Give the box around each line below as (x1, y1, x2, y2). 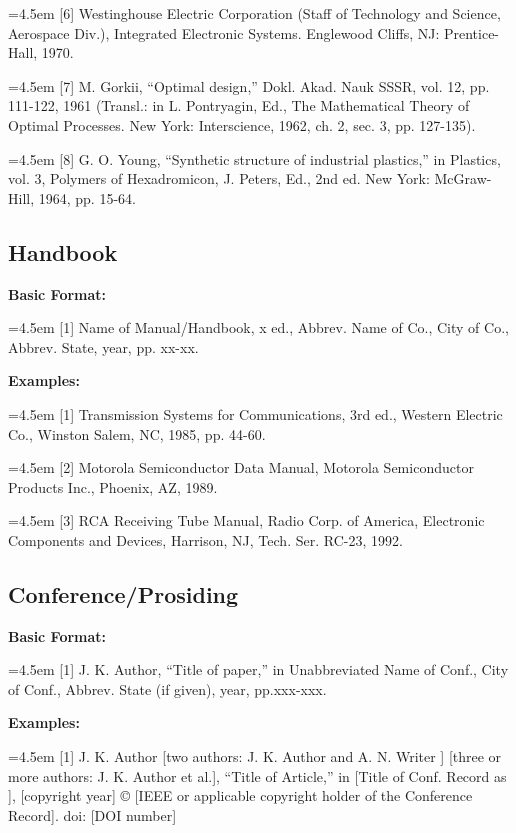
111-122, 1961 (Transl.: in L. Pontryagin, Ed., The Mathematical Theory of (8, 95, 470, 116)
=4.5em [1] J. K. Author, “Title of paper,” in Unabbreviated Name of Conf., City (8, 659, 509, 680)
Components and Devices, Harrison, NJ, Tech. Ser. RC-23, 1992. (8, 529, 403, 550)
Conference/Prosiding (8, 578, 239, 609)
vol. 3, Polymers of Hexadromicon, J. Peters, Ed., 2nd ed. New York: (8, 168, 430, 189)
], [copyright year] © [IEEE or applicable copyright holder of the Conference (8, 785, 473, 806)
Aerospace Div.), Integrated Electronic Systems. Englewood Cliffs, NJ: (8, 22, 440, 43)
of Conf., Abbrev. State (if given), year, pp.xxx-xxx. (8, 678, 327, 699)
